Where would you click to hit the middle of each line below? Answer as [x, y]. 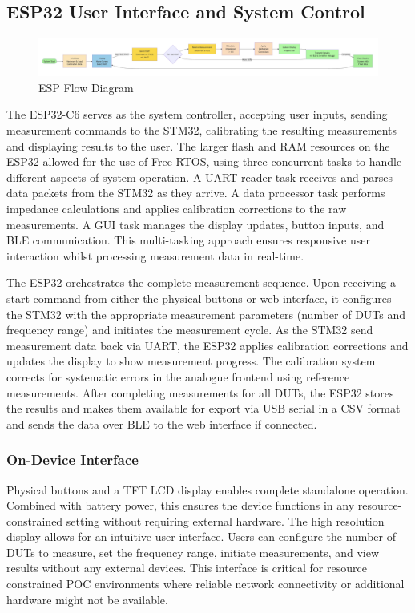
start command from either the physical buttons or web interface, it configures [199, 298]
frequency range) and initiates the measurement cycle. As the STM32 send [190, 330]
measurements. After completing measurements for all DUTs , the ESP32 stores [200, 392]
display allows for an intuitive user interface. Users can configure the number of [201, 536]
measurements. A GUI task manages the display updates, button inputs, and [195, 224]
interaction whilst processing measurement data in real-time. [155, 255]
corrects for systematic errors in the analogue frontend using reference [178, 376]
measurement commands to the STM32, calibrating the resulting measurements [202, 130]
